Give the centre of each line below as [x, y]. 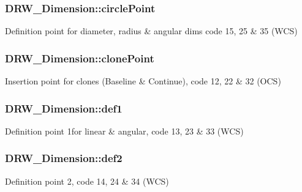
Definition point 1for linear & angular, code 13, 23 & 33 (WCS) [124, 131]
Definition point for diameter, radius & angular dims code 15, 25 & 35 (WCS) [151, 31]
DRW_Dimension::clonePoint [80, 58]
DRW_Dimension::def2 [64, 158]
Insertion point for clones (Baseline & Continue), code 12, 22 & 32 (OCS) [143, 81]
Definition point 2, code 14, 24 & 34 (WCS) [87, 181]
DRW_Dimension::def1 [64, 108]
